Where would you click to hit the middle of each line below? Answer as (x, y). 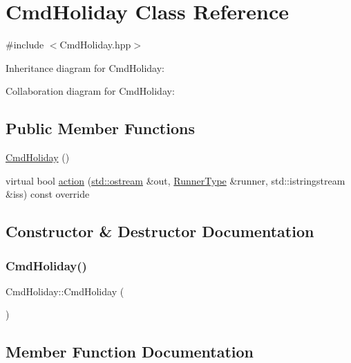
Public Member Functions (100, 128)
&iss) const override (48, 194)
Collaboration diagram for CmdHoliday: (90, 91)
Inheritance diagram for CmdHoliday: (85, 67)
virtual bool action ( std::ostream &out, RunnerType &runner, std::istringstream (175, 180)
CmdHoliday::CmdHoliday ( (65, 291)
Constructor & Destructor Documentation (160, 231)
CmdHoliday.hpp (95, 45)
